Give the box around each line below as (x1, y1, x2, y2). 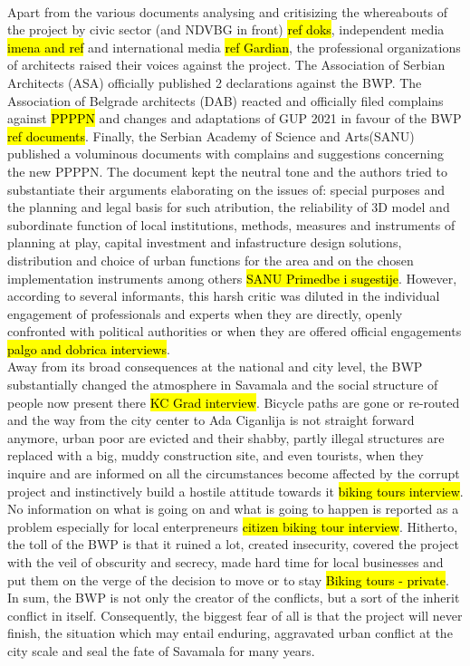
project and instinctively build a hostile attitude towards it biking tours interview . (7, 481, 464, 500)
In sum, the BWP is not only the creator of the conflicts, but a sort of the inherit (7, 588, 460, 607)
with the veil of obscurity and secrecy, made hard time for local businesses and (7, 553, 444, 571)
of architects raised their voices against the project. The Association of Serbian (7, 55, 446, 74)
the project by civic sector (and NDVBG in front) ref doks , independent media (7, 20, 445, 39)
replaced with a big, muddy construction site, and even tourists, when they (7, 446, 424, 465)
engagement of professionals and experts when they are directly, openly (7, 304, 403, 323)
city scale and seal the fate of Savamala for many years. (7, 641, 315, 660)
